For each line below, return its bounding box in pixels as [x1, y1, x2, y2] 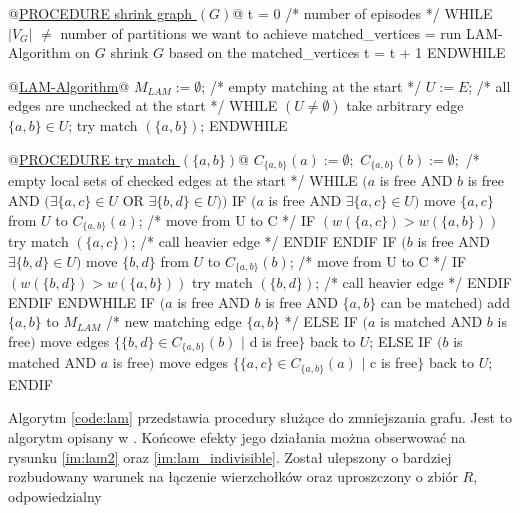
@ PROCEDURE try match [8, 148, 176, 169]
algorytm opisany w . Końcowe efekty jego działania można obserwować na [8, 426, 466, 447]
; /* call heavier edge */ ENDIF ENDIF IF [131, 231, 397, 252]
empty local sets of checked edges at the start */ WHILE [8, 170, 358, 191]
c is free [370, 352, 418, 373]
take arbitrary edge [346, 95, 464, 116]
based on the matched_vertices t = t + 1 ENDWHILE [168, 42, 506, 63]
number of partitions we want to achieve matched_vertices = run [60, 22, 462, 43]
